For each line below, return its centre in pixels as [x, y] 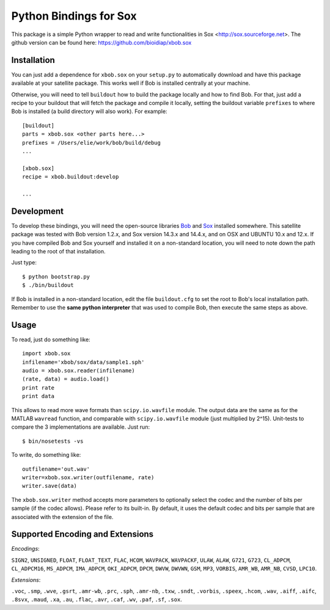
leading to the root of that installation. [59, 251]
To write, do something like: [46, 455]
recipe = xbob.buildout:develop [71, 177]
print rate [38, 387]
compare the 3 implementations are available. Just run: [80, 427]
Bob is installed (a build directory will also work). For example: [89, 111]
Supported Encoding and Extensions [82, 534]
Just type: [24, 263]
